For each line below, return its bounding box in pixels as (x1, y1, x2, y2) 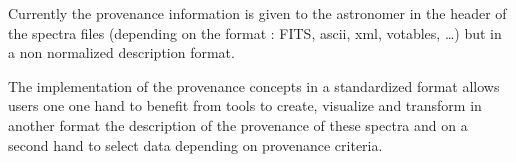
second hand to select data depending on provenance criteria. (8, 134, 383, 155)
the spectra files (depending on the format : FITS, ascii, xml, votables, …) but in (8, 22, 502, 43)
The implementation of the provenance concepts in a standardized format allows (8, 75, 500, 96)
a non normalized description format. (8, 42, 235, 63)
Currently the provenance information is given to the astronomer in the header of (8, 3, 507, 23)
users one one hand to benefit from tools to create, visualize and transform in (8, 95, 482, 116)
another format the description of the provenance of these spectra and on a (8, 114, 468, 135)
